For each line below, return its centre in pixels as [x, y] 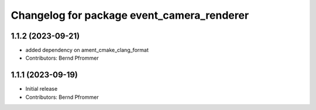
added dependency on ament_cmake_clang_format [87, 50]
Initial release [42, 89]
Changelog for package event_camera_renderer [130, 15]
